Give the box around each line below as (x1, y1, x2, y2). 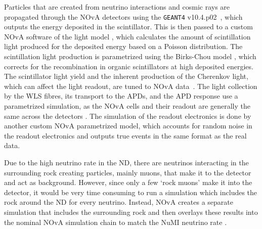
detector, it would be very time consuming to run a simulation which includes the (4, 187, 257, 197)
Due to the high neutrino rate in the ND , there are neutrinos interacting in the (4, 157, 249, 167)
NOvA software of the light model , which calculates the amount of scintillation (4, 31, 251, 41)
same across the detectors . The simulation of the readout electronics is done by (4, 110, 251, 121)
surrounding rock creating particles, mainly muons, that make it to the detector (4, 167, 251, 177)
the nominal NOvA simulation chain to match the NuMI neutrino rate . (4, 216, 227, 227)
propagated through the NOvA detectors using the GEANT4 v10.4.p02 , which (4, 11, 243, 22)
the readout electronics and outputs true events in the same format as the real (4, 130, 247, 141)
